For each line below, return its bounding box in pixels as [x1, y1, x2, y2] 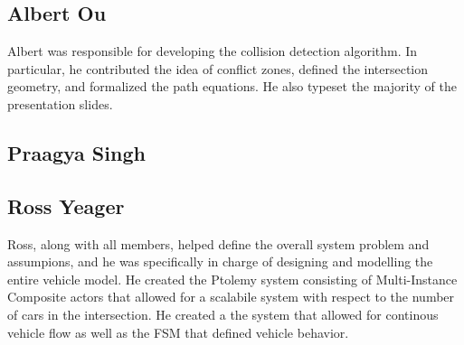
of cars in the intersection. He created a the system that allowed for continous [7, 304, 439, 323]
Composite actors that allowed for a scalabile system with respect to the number [7, 287, 455, 306]
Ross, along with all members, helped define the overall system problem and [7, 234, 430, 253]
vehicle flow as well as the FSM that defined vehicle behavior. [7, 322, 349, 341]
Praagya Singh [7, 138, 146, 166]
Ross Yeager [7, 191, 125, 219]
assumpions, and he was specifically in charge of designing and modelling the [7, 252, 433, 271]
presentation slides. [7, 94, 113, 113]
